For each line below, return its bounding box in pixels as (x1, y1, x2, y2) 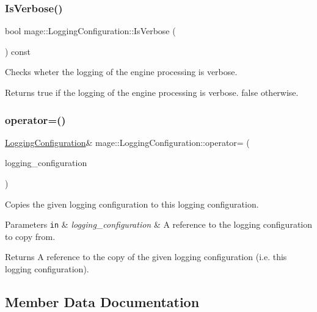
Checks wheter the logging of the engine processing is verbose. (5, 65, 238, 78)
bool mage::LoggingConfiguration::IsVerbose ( (5, 24, 176, 37)
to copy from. (5, 230, 56, 242)
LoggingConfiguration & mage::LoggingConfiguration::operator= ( (5, 136, 250, 148)
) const (5, 45, 31, 57)
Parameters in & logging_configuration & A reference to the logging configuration (5, 218, 313, 231)
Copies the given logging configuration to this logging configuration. (5, 197, 259, 210)
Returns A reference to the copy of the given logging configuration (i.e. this (5, 250, 287, 263)
